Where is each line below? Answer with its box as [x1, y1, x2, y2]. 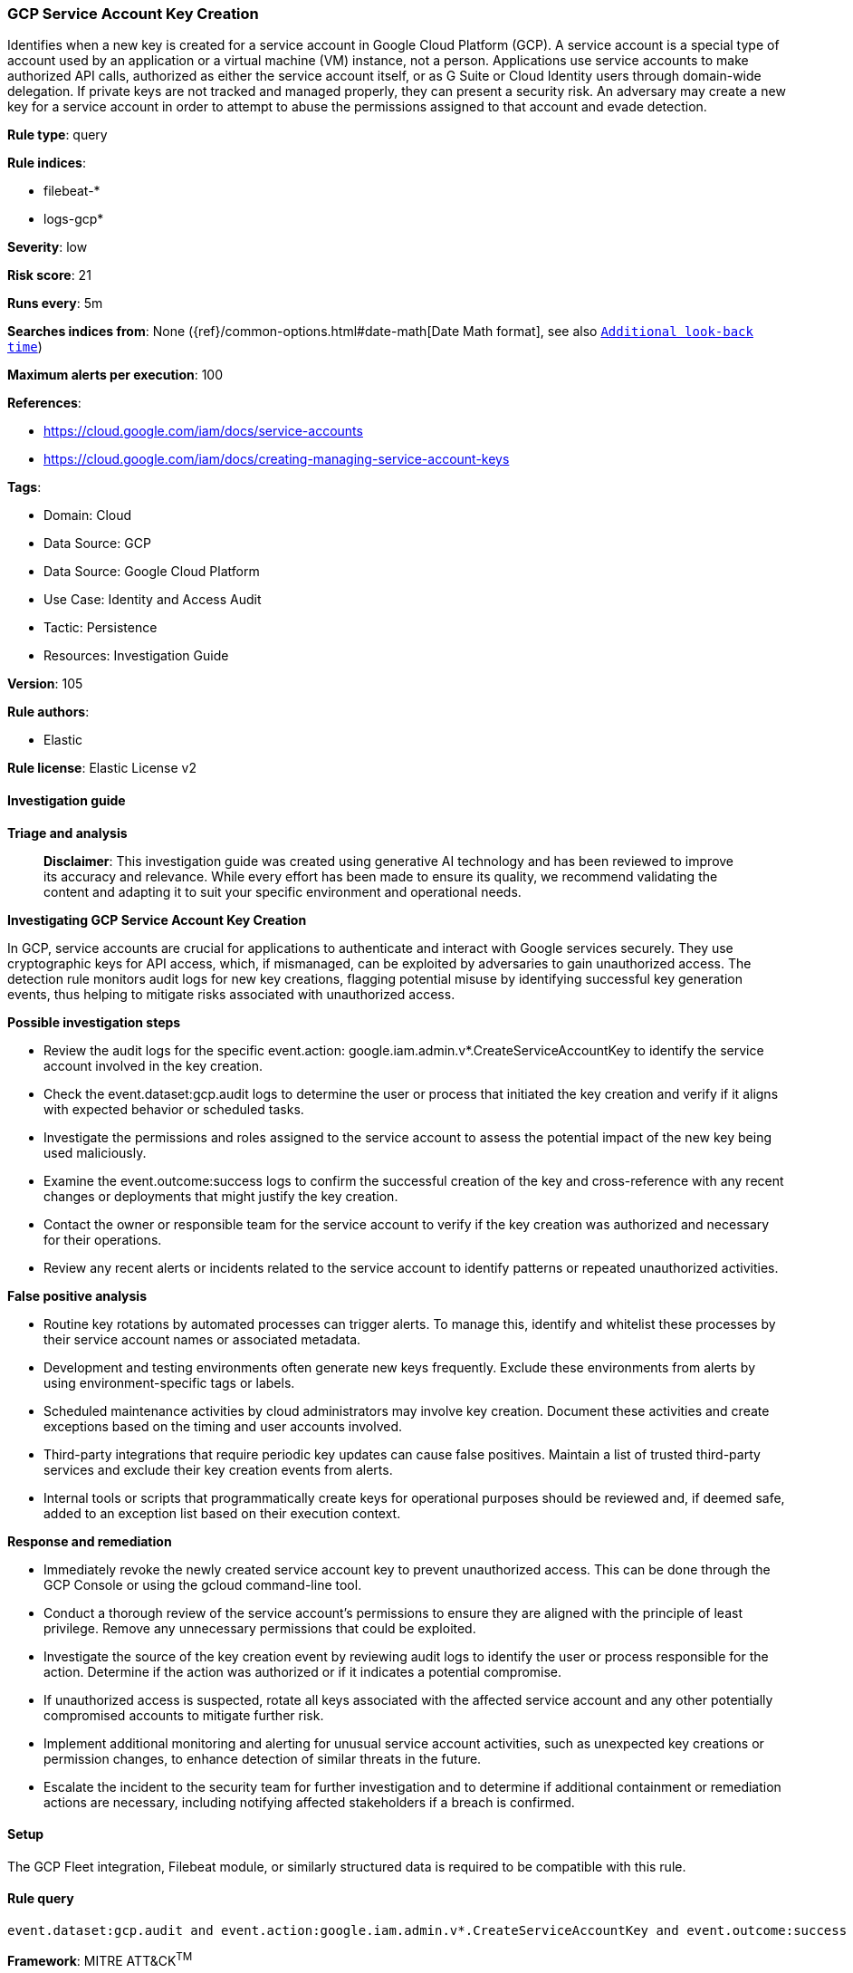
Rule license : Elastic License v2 [7, 760, 196, 776]
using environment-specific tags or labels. [43, 1374, 295, 1391]
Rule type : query [7, 127, 108, 143]
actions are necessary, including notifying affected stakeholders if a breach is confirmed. [43, 1794, 575, 1810]
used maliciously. [43, 1144, 147, 1160]
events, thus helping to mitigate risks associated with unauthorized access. [7, 986, 455, 1002]
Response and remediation [7, 1533, 172, 1549]
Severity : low [7, 239, 88, 255]
